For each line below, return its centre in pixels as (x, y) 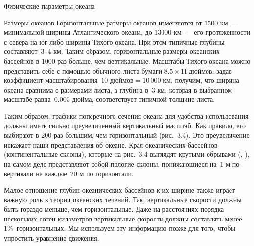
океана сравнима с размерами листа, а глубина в (76, 89)
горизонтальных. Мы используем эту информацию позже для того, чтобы (126, 228)
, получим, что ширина (205, 80)
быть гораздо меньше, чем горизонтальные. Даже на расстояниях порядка (114, 209)
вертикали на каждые (35, 173)
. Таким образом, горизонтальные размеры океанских (140, 51)
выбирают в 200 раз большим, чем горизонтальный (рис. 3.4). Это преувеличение (127, 135)
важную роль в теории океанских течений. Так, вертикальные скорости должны (123, 199)
